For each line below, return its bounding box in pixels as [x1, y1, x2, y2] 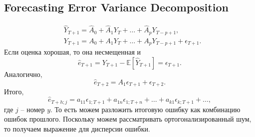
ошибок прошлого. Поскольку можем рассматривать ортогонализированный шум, [4, 114, 252, 124]
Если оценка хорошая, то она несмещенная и [4, 47, 141, 57]
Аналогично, [4, 68, 42, 79]
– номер [20, 104, 45, 114]
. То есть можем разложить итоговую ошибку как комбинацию [50, 104, 241, 114]
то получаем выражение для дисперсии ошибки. [4, 123, 150, 134]
